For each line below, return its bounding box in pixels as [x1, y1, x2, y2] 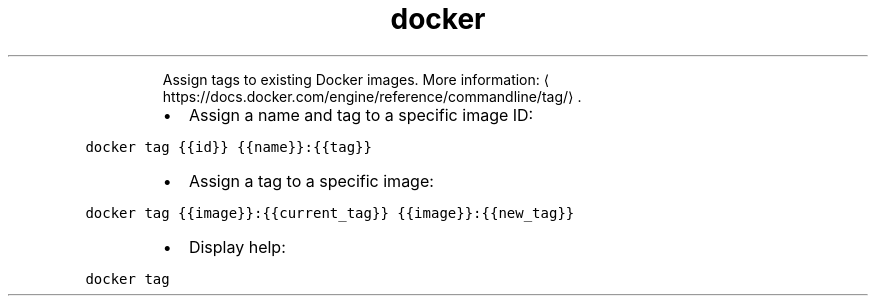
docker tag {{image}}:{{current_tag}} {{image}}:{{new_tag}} [85, 204, 575, 221]
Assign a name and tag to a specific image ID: [188, 104, 534, 125]
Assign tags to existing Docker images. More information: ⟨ [162, 70, 550, 88]
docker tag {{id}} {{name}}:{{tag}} [85, 138, 372, 155]
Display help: [188, 236, 286, 257]
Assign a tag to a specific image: [188, 170, 434, 191]
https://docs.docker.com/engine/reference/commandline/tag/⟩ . [162, 87, 582, 105]
